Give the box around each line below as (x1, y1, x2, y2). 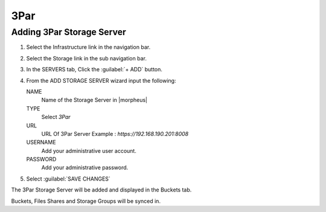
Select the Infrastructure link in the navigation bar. (26, 43, 151, 51)
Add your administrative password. (41, 164, 129, 172)
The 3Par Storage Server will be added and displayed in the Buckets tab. (11, 186, 192, 193)
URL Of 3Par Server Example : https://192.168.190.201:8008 (41, 130, 189, 137)
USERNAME (26, 139, 57, 146)
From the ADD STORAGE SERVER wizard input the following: (26, 77, 176, 84)
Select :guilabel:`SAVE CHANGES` (26, 175, 111, 182)
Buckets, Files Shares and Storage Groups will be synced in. (11, 197, 161, 205)
